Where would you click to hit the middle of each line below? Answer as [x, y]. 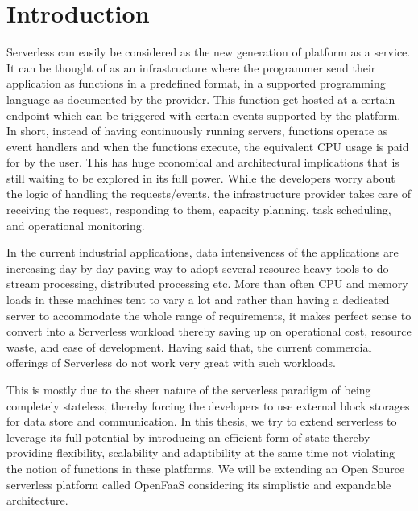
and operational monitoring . [76, 225]
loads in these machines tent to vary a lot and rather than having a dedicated [198, 300]
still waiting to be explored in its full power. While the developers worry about [201, 177]
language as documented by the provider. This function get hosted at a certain [201, 99]
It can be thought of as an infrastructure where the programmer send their [191, 67]
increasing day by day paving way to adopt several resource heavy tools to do [198, 268]
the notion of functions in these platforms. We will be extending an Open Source [206, 468]
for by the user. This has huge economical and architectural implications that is [203, 162]
